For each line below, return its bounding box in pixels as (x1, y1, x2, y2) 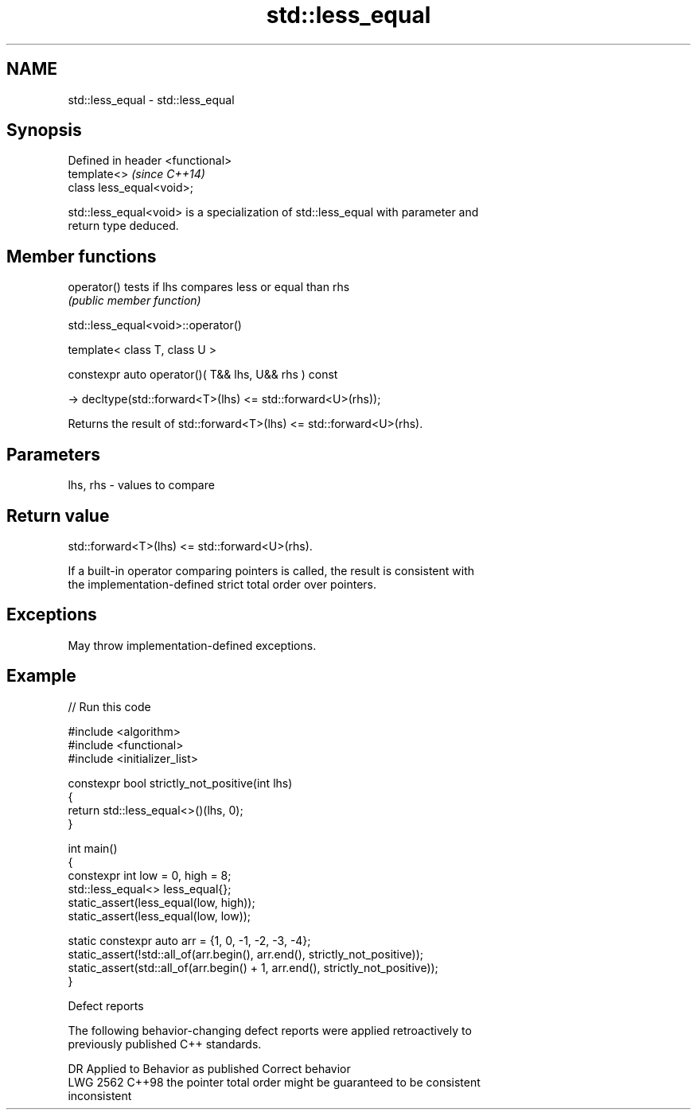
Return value (6, 505, 110, 526)
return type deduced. (68, 219, 179, 233)
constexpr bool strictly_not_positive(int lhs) (68, 776, 293, 790)
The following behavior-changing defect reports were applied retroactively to (68, 1023, 472, 1037)
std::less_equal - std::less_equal (68, 92, 235, 107)
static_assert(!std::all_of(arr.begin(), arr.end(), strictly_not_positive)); (68, 947, 424, 961)
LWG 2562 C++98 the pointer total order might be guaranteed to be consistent (68, 1075, 481, 1089)
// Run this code (68, 699, 151, 714)
